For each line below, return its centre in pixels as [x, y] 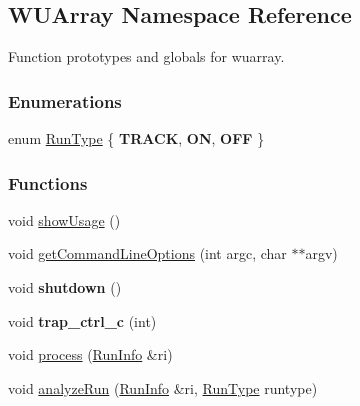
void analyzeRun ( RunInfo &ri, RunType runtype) [163, 387]
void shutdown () [65, 287]
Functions [48, 182]
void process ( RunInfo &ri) [90, 354]
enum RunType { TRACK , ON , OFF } [136, 138]
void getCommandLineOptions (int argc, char [147, 253]
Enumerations [65, 100]
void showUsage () [64, 219]
